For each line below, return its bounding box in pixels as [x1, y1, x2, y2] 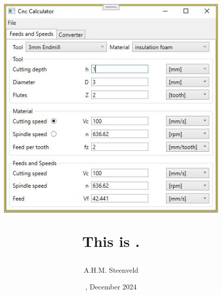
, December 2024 [85, 281, 137, 292]
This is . [82, 230, 140, 251]
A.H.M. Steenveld [83, 264, 139, 275]
